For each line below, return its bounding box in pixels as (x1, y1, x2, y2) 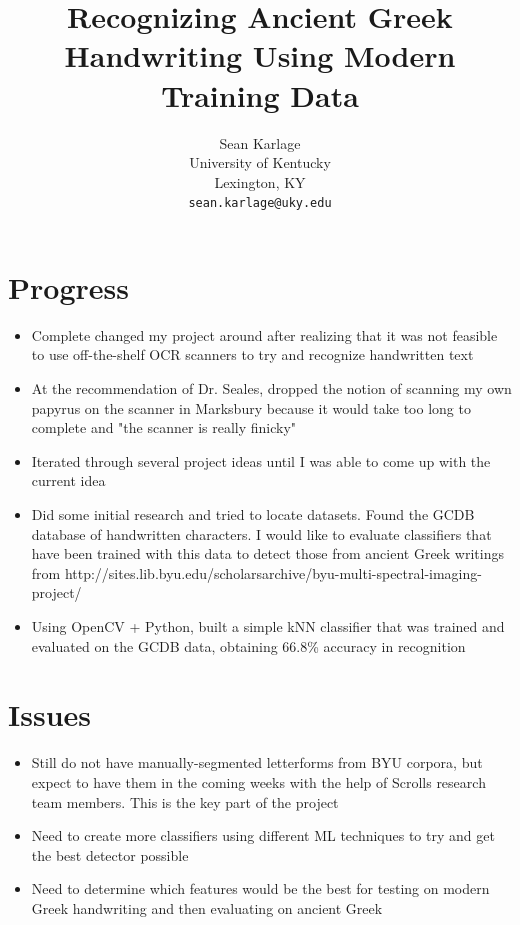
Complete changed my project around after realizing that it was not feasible (31, 324, 498, 345)
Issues (8, 694, 91, 735)
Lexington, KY (214, 171, 306, 192)
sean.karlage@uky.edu (188, 196, 332, 211)
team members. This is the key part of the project (31, 791, 339, 812)
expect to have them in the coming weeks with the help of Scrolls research (31, 771, 486, 792)
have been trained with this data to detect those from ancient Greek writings (31, 543, 504, 564)
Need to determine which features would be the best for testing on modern (31, 878, 490, 899)
